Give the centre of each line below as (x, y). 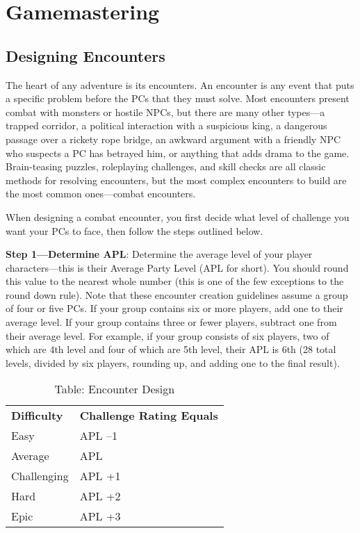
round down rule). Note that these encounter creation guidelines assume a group (177, 294)
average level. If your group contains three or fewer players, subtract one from (171, 322)
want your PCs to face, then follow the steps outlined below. (134, 230)
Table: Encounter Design (115, 389)
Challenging (40, 476)
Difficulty (37, 416)
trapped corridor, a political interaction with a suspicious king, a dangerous (166, 125)
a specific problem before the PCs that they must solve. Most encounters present (178, 98)
